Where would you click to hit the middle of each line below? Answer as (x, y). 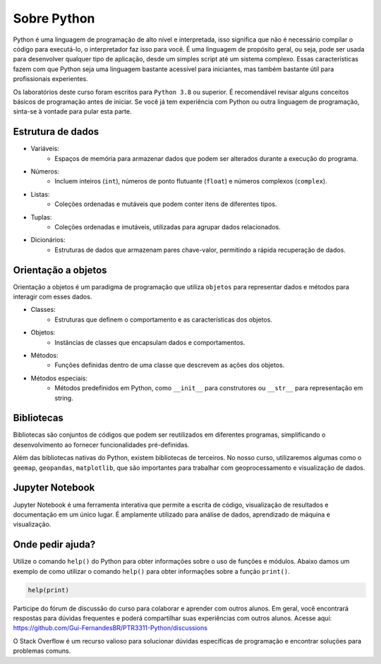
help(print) (49, 590)
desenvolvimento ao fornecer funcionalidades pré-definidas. (101, 445)
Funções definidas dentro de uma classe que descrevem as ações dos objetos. (170, 365)
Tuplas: (41, 217)
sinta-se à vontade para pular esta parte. (72, 111)
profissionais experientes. (50, 79)
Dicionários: (48, 240)
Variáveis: (45, 149)
